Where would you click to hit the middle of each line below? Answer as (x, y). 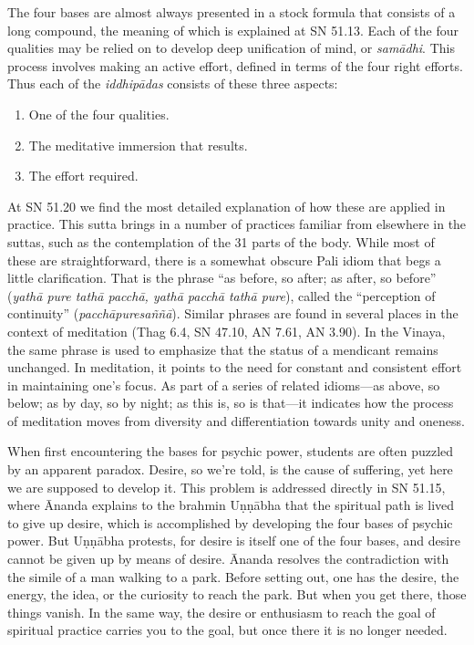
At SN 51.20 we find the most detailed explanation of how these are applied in (227, 206)
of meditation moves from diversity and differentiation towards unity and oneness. (236, 420)
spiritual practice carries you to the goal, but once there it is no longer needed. (227, 630)
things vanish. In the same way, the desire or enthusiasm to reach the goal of (222, 612)
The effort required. (83, 176)
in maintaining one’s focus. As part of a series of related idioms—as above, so (224, 385)
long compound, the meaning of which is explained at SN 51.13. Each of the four (233, 30)
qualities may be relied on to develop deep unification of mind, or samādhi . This (231, 48)
